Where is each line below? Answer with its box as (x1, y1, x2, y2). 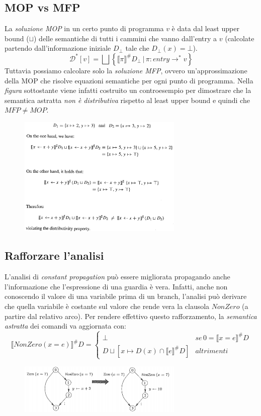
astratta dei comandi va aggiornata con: (5, 321, 126, 331)
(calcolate (225, 33, 254, 43)
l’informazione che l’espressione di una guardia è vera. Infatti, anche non (5, 281, 228, 291)
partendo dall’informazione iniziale (5, 43, 111, 53)
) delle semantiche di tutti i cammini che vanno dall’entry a (33, 33, 217, 43)
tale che (125, 43, 149, 53)
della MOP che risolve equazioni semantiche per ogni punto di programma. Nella (5, 75, 253, 85)
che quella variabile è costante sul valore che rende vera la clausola (5, 301, 210, 311)
